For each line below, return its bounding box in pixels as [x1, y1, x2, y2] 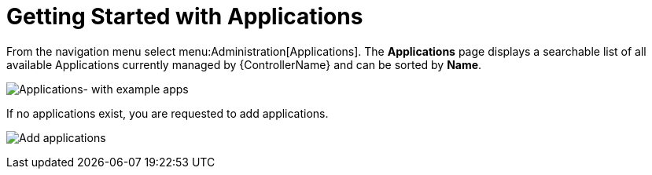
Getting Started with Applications [6, 3, 363, 30]
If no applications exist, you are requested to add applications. [6, 106, 329, 120]
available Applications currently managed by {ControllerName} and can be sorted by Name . [6, 57, 482, 71]
